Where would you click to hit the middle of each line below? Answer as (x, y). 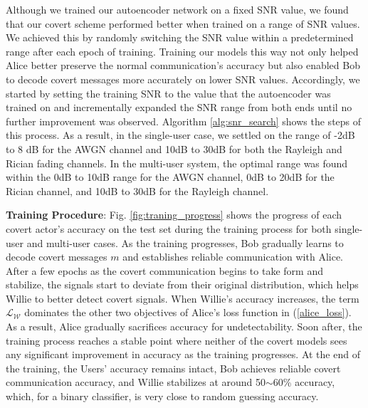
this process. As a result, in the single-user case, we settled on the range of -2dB (180, 135)
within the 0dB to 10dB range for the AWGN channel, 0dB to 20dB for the (170, 177)
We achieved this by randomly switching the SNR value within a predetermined (180, 37)
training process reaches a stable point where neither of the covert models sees (177, 340)
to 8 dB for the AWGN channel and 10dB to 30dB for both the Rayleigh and (174, 148)
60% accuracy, (304, 382)
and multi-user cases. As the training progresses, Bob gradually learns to (185, 242)
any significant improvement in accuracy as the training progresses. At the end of (183, 354)
